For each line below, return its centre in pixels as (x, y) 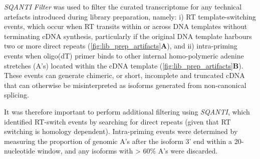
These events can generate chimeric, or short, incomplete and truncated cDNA (124, 75)
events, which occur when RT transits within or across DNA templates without (126, 26)
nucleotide (20, 151)
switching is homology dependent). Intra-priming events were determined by (121, 131)
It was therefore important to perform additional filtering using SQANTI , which (127, 111)
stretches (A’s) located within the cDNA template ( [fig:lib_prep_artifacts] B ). (124, 65)
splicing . (17, 95)
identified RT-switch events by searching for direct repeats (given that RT (117, 121)
